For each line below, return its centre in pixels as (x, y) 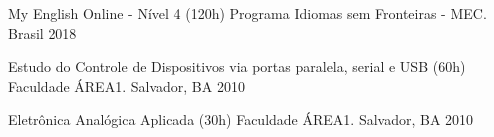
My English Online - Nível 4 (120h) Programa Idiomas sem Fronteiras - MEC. (247, 13)
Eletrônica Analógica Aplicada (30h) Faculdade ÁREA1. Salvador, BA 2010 (241, 119)
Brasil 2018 (42, 32)
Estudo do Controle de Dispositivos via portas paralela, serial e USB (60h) (237, 66)
